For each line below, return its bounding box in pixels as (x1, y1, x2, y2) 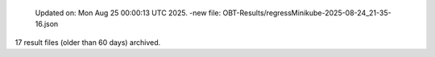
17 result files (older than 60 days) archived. (14, 37, 161, 47)
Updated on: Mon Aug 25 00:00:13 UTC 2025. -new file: (35, 8, 222, 18)
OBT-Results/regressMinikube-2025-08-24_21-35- (222, 8, 391, 18)
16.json (35, 19, 59, 29)
